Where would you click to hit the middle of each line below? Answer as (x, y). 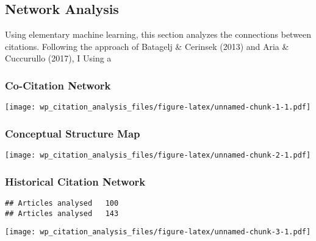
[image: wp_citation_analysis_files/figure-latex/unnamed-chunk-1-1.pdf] (158, 107)
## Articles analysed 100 (62, 203)
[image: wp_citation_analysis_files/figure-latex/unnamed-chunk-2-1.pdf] (158, 155)
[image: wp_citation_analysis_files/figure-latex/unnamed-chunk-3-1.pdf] (158, 232)
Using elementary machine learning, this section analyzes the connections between (158, 34)
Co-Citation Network (58, 85)
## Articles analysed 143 (62, 213)
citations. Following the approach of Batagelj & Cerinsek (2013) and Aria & (147, 46)
